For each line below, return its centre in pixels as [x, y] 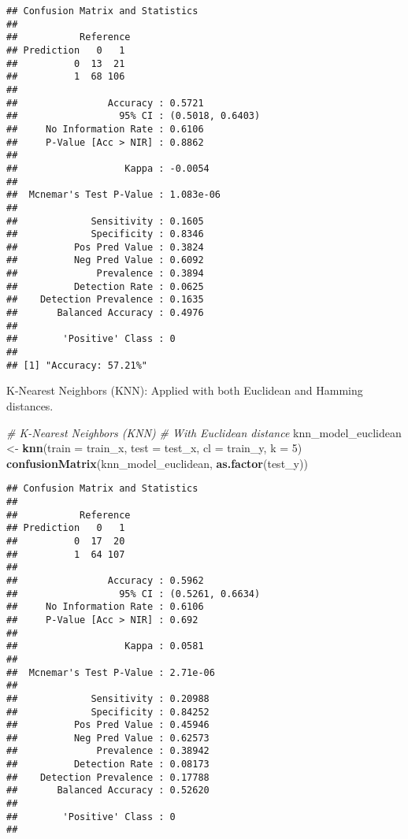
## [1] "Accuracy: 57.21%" [77, 365]
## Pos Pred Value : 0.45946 [108, 725]
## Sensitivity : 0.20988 [108, 698]
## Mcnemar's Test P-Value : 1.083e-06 [114, 195]
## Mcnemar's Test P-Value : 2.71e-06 [111, 672]
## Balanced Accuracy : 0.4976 [105, 313]
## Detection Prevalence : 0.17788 [108, 777]
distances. [30, 405]
